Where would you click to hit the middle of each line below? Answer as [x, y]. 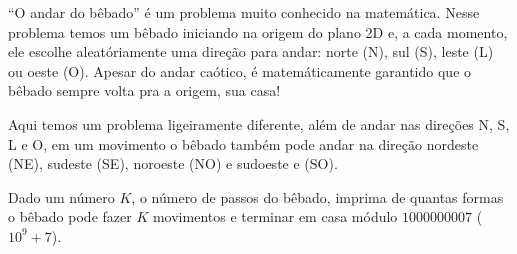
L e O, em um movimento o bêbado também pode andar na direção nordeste [243, 143]
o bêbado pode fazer [70, 216]
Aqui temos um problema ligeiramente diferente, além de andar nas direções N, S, [259, 123]
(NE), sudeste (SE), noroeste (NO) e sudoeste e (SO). [173, 163]
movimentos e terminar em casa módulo [275, 216]
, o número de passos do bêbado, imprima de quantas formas [317, 196]
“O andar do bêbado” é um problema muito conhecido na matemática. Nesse [244, 12]
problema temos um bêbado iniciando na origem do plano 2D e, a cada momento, [258, 31]
